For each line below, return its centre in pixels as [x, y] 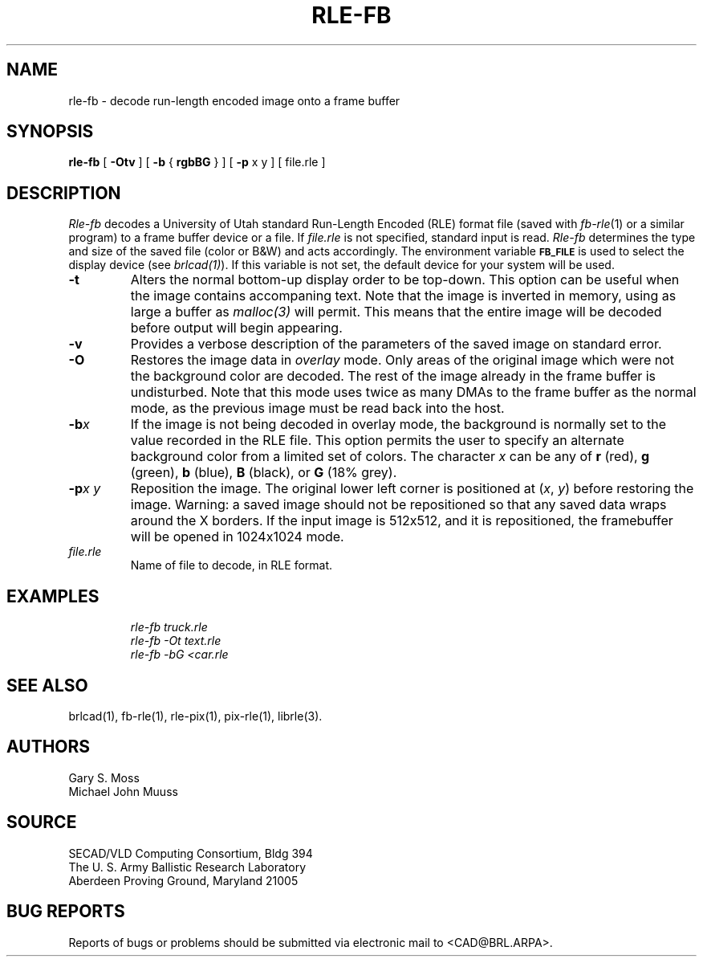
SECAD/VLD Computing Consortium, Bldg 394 [191, 853]
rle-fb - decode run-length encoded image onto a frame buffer [234, 100]
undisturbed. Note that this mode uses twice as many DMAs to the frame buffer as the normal [413, 392]
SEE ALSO [47, 685]
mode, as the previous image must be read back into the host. [317, 408]
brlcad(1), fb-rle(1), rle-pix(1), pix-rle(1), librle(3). [195, 716]
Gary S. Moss [104, 777]
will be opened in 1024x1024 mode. [237, 537]
